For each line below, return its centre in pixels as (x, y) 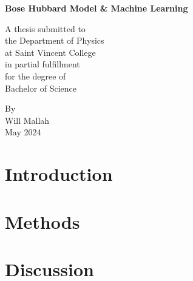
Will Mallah (27, 120)
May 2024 (23, 132)
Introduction (59, 174)
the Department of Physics (55, 40)
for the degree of (36, 76)
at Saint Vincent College (50, 52)
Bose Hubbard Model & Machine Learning (96, 8)
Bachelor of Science (41, 88)
